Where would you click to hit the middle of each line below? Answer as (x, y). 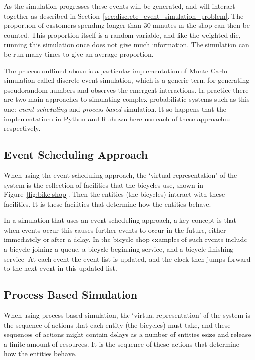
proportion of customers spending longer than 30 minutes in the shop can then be (127, 25)
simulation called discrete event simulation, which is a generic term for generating (127, 80)
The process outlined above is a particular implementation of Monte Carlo (115, 70)
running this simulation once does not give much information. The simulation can (127, 44)
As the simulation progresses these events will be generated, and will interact (120, 6)
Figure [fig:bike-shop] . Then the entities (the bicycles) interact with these (115, 194)
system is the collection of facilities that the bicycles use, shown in (104, 184)
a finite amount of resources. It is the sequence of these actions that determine (122, 344)
